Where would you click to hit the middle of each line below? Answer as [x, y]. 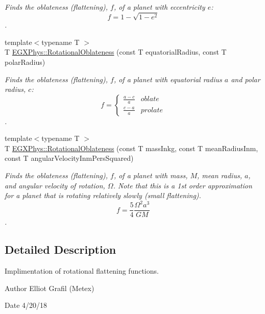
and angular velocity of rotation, [55, 185]
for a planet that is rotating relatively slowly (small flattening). [103, 195]
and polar [246, 79]
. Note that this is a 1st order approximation [183, 185]
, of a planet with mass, [151, 175]
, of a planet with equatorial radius [168, 79]
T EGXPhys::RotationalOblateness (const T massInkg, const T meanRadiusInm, [131, 148]
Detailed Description [61, 249]
